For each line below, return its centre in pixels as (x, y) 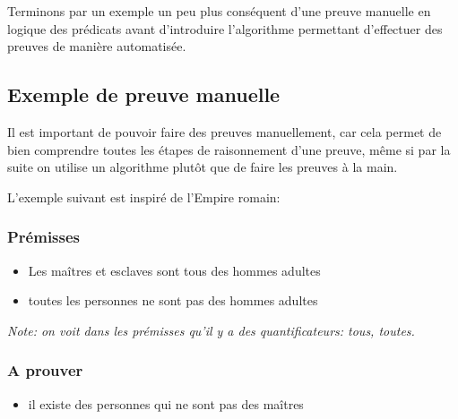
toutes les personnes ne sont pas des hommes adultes (173, 300)
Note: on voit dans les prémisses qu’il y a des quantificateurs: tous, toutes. (211, 330)
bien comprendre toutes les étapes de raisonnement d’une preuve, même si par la (229, 149)
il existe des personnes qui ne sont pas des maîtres (166, 403)
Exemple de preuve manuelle (144, 94)
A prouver (45, 370)
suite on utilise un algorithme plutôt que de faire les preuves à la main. (203, 167)
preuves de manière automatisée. (97, 46)
